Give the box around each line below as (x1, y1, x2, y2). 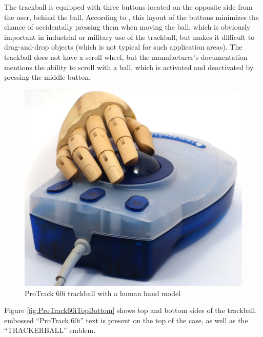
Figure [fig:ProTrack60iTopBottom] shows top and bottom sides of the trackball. (4, 305, 257, 316)
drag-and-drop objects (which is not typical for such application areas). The (4, 41, 242, 52)
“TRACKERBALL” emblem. (4, 325, 96, 335)
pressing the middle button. (4, 72, 91, 82)
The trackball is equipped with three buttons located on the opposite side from (4, 2, 253, 12)
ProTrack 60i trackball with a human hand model (25, 287, 181, 298)
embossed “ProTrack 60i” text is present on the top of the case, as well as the (4, 314, 248, 325)
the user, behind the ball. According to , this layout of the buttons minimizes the (4, 11, 259, 22)
